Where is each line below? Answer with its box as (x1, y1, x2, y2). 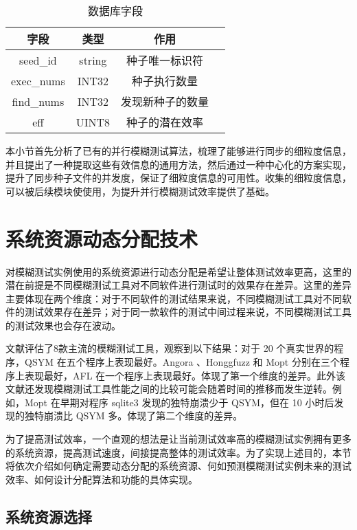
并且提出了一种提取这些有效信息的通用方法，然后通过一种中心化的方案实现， (5, 157, 352, 171)
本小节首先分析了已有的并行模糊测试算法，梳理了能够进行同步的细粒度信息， (5, 144, 352, 157)
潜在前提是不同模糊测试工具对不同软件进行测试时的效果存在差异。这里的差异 (5, 278, 352, 292)
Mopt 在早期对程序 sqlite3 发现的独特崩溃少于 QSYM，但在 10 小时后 (24, 395, 334, 409)
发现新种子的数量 (121, 93, 209, 109)
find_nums (12, 93, 65, 109)
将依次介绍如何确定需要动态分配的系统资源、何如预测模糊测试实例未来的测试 (5, 459, 352, 473)
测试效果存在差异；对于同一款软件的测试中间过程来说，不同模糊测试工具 (24, 305, 352, 319)
